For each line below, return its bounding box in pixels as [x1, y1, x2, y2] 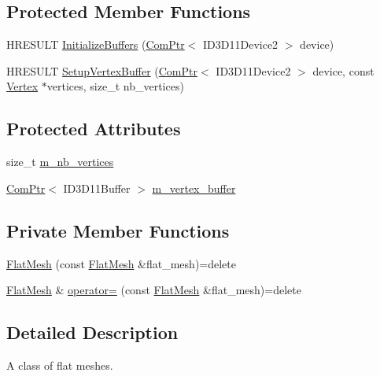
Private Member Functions [6, 218, 230, 242]
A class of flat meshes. [6, 356, 113, 373]
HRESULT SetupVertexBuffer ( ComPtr [6, 62, 198, 79]
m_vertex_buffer [152, 179, 236, 196]
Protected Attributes [6, 116, 181, 141]
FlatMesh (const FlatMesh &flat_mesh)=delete [6, 255, 236, 271]
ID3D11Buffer [63, 179, 131, 196]
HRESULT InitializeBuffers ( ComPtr [6, 36, 185, 53]
